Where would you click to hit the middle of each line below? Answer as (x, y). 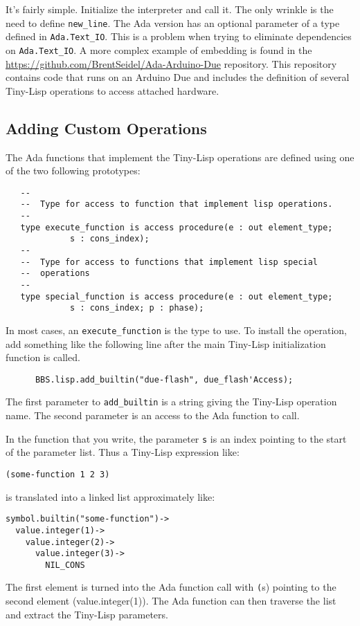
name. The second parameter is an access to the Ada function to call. (153, 415)
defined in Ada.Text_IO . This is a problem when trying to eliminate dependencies (179, 36)
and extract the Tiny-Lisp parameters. (87, 614)
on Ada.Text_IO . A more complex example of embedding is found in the (159, 49)
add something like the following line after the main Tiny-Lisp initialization (166, 343)
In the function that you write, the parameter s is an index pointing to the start (176, 438)
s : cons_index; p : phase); (137, 308)
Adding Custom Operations (106, 128)
